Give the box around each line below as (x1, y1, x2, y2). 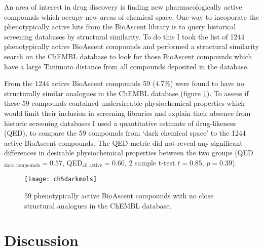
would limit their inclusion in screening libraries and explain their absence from (4, 107, 251, 118)
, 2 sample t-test (124, 157, 175, 168)
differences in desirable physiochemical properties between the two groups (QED (4, 147, 253, 158)
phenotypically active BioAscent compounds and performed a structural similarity (4, 41, 259, 52)
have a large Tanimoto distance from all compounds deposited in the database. (4, 61, 249, 71)
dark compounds (4, 163, 40, 169)
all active (82, 163, 102, 169)
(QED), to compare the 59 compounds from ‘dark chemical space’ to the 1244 (4, 128, 246, 138)
